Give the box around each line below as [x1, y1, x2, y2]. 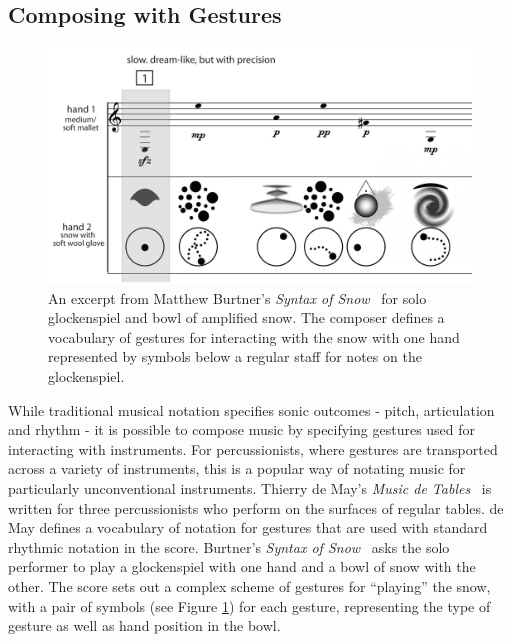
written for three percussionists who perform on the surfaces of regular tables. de [8, 497, 504, 518]
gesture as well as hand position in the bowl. [8, 615, 281, 636]
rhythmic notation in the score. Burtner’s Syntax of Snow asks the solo [8, 536, 450, 557]
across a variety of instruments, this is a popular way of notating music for [8, 458, 466, 479]
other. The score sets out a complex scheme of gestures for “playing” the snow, [8, 575, 491, 596]
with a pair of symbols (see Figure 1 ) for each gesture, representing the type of [8, 595, 491, 616]
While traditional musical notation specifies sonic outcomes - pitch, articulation [8, 399, 495, 420]
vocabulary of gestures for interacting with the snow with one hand [48, 326, 460, 347]
